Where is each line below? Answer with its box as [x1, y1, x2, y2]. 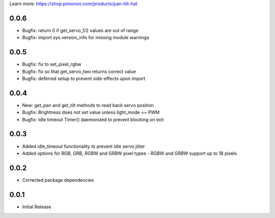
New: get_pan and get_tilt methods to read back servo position [22, 102, 154, 108]
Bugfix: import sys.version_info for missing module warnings [22, 35, 150, 41]
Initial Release [22, 204, 51, 210]
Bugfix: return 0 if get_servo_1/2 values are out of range [22, 27, 139, 33]
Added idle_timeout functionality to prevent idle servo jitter [22, 143, 145, 149]
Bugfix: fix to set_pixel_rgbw [22, 61, 81, 67]
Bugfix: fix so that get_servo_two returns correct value [22, 68, 136, 74]
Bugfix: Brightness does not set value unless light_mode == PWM [22, 110, 160, 116]
